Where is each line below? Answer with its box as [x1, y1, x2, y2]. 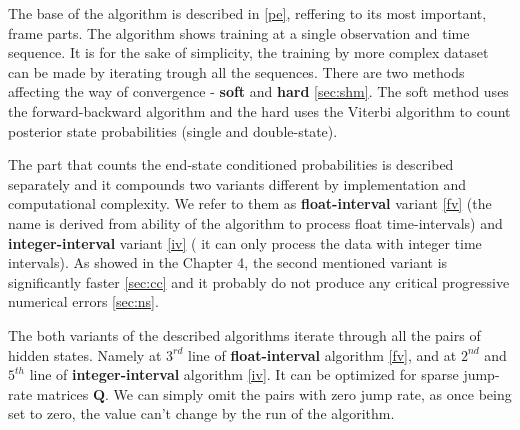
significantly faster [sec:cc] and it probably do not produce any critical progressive [8, 271, 510, 292]
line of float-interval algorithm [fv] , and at [188, 344, 457, 365]
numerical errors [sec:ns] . [8, 291, 159, 312]
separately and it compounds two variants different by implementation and [8, 173, 467, 194]
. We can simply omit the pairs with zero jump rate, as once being [105, 383, 512, 404]
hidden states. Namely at [8, 344, 162, 365]
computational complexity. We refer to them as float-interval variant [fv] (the [8, 193, 492, 214]
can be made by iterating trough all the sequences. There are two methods [8, 61, 465, 82]
